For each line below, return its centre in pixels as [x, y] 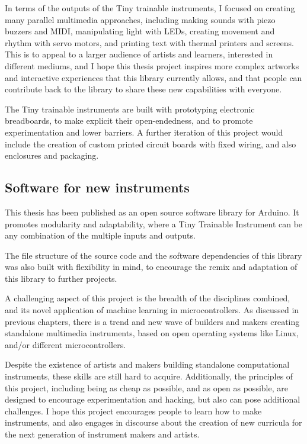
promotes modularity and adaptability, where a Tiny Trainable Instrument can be [154, 223]
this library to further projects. [61, 278]
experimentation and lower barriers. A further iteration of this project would [144, 132]
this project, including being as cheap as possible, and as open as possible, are [146, 387]
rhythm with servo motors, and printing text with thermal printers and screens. [149, 42]
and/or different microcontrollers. [65, 344]
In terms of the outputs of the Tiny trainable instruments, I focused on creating [150, 8]
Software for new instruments [97, 187]
